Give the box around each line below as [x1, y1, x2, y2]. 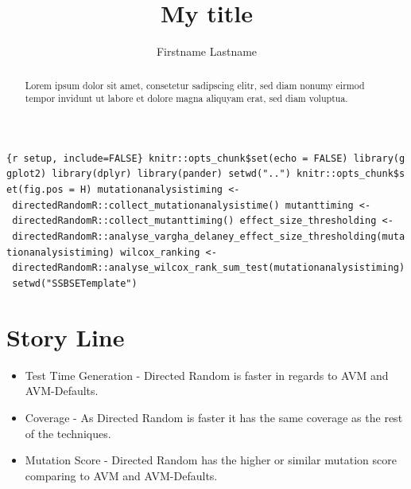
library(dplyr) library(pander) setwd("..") [52, 168, 291, 180]
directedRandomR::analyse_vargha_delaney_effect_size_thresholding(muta [12, 231, 405, 243]
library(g [353, 152, 405, 164]
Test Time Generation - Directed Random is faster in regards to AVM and [25, 366, 389, 383]
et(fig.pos [6, 184, 64, 196]
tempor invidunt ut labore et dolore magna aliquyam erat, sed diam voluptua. [25, 92, 348, 105]
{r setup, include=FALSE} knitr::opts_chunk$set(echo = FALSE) [6, 152, 348, 164]
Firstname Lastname [156, 43, 258, 60]
